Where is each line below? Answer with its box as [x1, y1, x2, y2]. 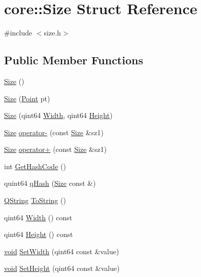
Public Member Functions [4, 52, 143, 68]
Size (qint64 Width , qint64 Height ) [4, 110, 113, 121]
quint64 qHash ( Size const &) [4, 178, 96, 188]
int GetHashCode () [4, 161, 66, 171]
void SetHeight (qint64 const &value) [4, 263, 120, 273]
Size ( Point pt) [4, 93, 50, 103]
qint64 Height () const [4, 229, 73, 240]
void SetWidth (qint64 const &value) [4, 246, 119, 256]
